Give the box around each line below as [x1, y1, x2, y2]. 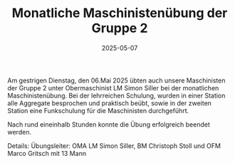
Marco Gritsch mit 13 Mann [7, 149, 87, 157]
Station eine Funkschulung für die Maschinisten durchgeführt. [7, 106, 189, 115]
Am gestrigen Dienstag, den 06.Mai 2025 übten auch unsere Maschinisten [7, 76, 226, 85]
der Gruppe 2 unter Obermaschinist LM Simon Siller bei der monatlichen [7, 83, 219, 92]
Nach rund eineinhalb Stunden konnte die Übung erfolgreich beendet [7, 120, 210, 129]
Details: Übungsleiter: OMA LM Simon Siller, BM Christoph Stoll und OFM [7, 141, 221, 150]
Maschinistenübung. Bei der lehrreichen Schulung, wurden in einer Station [7, 91, 226, 100]
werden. [7, 127, 32, 136]
